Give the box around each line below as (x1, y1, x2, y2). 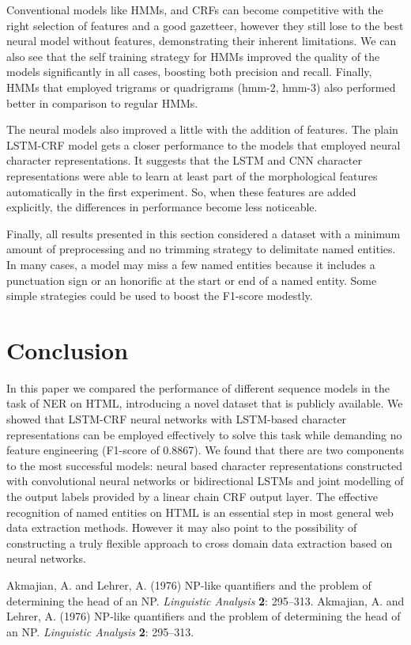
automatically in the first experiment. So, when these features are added (6, 183, 356, 199)
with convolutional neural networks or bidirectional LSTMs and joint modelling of (6, 472, 404, 489)
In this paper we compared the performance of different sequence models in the (6, 379, 390, 396)
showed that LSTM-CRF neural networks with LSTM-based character (6, 411, 347, 427)
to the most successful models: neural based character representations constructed (6, 457, 402, 473)
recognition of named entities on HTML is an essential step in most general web (6, 503, 394, 520)
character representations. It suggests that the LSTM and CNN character (6, 152, 362, 169)
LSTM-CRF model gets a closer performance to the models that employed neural (6, 136, 401, 153)
